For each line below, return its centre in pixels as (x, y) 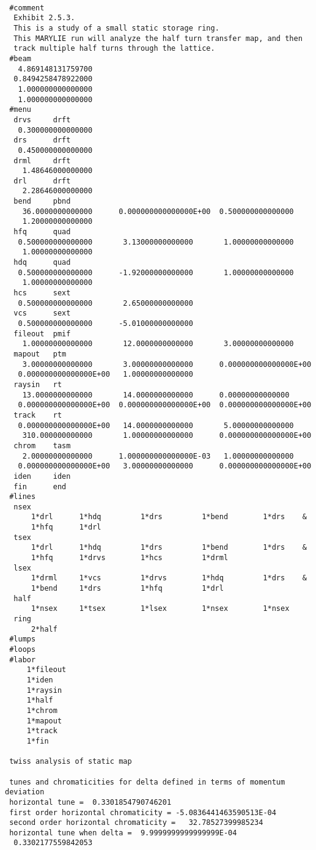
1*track (42, 731)
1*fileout (46, 670)
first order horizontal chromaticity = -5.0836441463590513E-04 (143, 812)
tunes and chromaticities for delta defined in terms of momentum (147, 782)
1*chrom (42, 710)
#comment (27, 8)
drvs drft (42, 120)
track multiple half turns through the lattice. (114, 49)
